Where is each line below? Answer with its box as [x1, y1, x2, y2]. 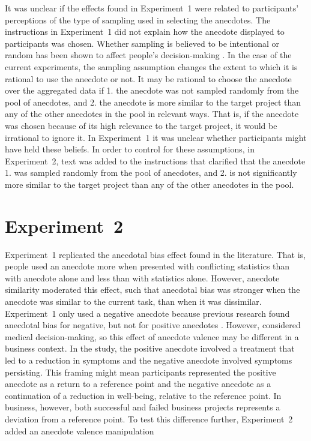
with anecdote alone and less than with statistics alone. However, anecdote [5, 271, 280, 284]
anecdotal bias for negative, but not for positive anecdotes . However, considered [5, 319, 301, 331]
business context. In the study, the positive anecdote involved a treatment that [5, 342, 295, 355]
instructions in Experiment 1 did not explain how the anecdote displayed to [5, 25, 285, 38]
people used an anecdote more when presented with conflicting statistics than [5, 260, 290, 272]
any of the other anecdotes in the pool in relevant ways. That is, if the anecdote [5, 107, 299, 120]
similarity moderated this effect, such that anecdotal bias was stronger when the [5, 283, 300, 296]
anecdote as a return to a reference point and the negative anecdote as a [5, 377, 271, 390]
